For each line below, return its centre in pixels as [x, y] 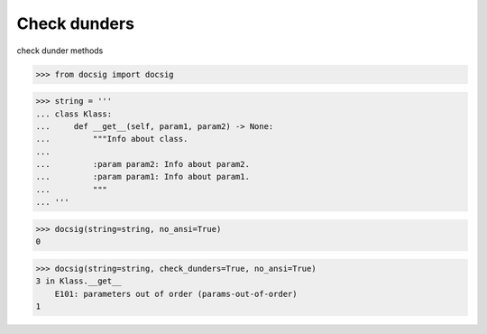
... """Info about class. [112, 139]
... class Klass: [74, 114]
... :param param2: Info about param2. [142, 164]
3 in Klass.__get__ [78, 281]
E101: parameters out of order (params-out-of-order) [176, 294]
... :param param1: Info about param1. [142, 177]
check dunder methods [60, 51]
